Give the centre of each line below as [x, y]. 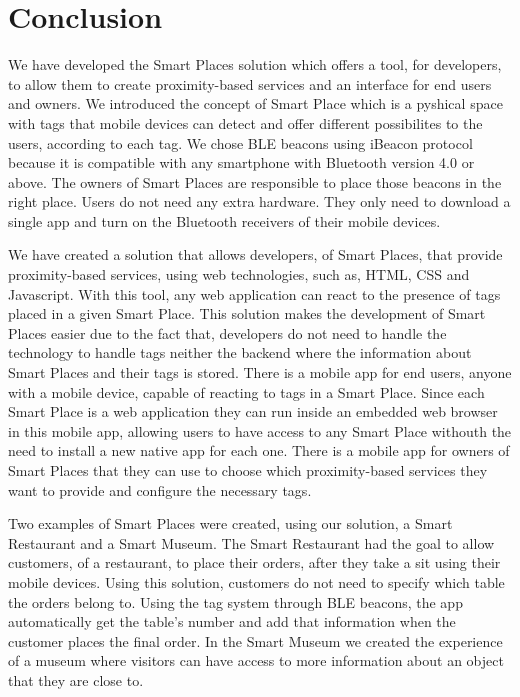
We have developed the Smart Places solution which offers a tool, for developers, [255, 64]
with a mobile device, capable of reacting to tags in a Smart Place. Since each [246, 391]
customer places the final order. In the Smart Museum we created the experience [255, 640]
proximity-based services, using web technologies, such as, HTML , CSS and [239, 274]
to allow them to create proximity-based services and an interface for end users [250, 83]
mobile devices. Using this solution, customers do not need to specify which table [256, 581]
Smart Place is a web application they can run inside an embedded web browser [253, 411]
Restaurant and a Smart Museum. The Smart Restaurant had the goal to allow [251, 542]
